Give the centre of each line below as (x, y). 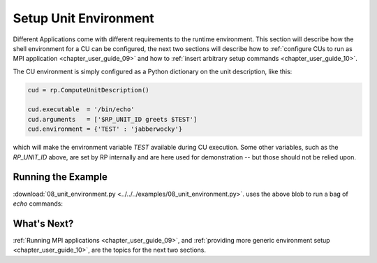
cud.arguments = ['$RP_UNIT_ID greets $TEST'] (112, 119)
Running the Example (60, 177)
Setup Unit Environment (83, 18)
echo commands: (38, 204)
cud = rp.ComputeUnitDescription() (88, 90)
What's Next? (43, 223)
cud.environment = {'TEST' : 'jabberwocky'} (105, 129)
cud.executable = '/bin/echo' (81, 109)
